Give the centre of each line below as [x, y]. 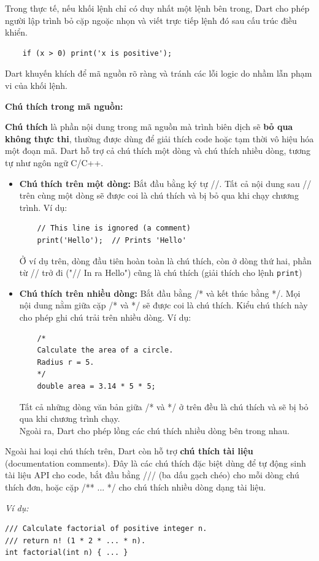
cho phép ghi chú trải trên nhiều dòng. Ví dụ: [105, 317]
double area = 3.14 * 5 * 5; [96, 386]
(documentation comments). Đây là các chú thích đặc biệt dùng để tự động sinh [156, 463]
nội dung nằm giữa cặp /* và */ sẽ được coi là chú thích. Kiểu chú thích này [163, 305]
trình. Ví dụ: [43, 207]
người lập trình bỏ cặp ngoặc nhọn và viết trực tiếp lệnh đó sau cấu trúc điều [151, 20]
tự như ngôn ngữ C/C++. [54, 162]
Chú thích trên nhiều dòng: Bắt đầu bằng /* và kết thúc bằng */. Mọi [160, 293]
